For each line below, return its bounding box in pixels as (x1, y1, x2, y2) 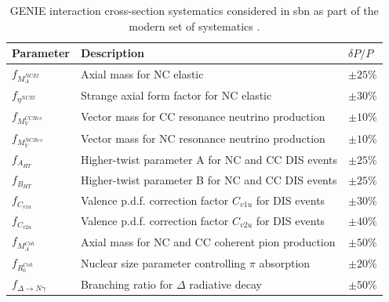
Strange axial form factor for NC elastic (80, 87, 272, 104)
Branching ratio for (80, 275, 173, 292)
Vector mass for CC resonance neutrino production (80, 108, 325, 125)
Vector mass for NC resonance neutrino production (80, 129, 325, 146)
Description (80, 45, 144, 61)
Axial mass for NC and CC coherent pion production (80, 233, 336, 249)
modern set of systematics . (129, 17, 260, 34)
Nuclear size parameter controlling (80, 255, 246, 271)
